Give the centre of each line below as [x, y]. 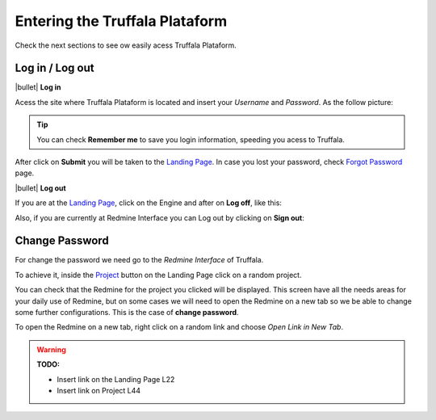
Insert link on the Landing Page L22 [116, 379]
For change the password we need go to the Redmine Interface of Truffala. [139, 260]
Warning [51, 349]
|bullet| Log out [40, 188]
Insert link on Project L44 [99, 391]
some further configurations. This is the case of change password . [127, 313]
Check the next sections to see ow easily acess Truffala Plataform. [126, 45]
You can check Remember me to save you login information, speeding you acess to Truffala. [191, 139]
